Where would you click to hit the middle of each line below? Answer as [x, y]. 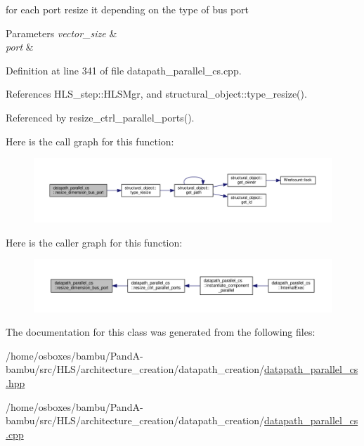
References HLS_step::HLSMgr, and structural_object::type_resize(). [156, 94]
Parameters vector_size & [61, 33]
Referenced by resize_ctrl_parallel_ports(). [100, 117]
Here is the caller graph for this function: [94, 242]
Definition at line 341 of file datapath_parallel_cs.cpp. [124, 70]
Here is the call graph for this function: [90, 141]
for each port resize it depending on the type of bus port [128, 9]
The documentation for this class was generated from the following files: [161, 332]
